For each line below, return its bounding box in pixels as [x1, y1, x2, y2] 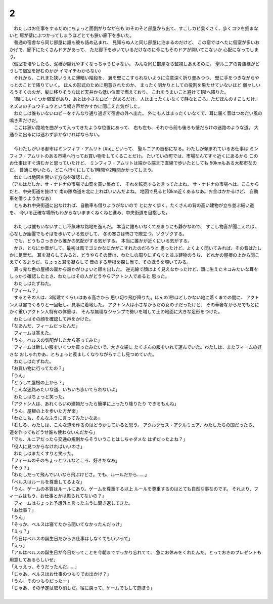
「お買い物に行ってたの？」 [9, 365, 67, 372]
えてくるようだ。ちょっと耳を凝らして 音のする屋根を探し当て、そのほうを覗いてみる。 [9, 259, 192, 265]
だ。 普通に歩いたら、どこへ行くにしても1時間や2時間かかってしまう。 [9, 167, 156, 173]
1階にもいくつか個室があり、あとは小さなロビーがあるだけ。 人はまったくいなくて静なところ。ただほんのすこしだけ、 [13, 96, 260, 102]
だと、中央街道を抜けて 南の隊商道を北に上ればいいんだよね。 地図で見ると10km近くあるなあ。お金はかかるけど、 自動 [9, 188, 259, 194]
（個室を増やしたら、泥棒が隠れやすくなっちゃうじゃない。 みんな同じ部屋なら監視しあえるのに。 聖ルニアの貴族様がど [9, 61, 260, 67]
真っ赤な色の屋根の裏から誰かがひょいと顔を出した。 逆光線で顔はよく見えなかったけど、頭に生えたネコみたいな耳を [13, 266, 258, 272]
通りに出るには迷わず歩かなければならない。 [9, 132, 103, 138]
